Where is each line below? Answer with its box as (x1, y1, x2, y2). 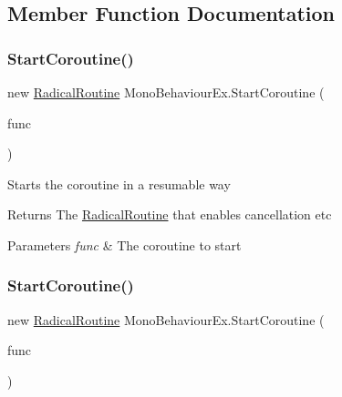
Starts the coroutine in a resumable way (7, 174, 231, 193)
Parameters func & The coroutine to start (7, 235, 242, 254)
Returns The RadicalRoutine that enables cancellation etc (7, 205, 332, 224)
